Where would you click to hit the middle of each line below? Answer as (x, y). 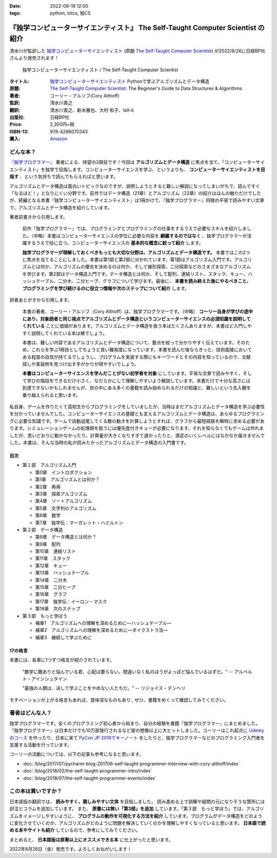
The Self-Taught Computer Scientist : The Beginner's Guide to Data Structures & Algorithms (146, 88)
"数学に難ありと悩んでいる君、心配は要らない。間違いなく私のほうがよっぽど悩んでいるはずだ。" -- (128, 671)
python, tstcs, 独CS (70, 13)
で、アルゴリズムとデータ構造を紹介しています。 (61, 207)
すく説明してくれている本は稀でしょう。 (65, 333)
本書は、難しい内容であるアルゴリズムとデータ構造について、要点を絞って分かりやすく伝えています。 (130, 342)
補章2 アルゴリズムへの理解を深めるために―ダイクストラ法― (102, 630)
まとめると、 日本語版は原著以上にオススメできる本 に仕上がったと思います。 (91, 840)
